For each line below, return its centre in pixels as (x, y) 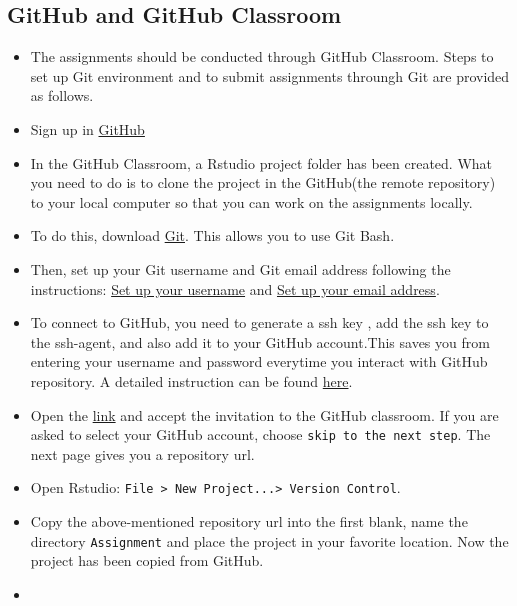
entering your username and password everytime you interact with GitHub (259, 361)
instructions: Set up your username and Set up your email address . (235, 288)
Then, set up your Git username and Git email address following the (240, 268)
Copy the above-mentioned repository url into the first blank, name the (249, 521)
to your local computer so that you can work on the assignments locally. (251, 201)
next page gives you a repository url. (142, 453)
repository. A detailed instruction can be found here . (191, 380)
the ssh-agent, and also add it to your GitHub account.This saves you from (260, 341)
